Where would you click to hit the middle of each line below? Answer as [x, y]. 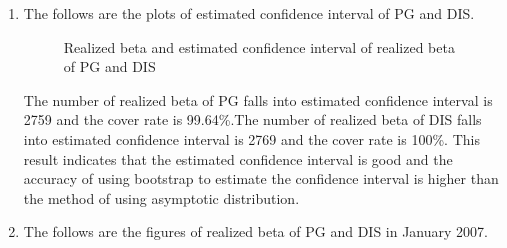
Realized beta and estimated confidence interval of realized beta [259, 46]
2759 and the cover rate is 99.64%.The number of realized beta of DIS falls [252, 119]
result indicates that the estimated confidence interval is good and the [238, 158]
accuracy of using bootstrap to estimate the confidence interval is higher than [261, 178]
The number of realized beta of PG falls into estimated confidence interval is [258, 99]
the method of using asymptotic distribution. [161, 197]
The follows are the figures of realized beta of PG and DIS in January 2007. [255, 231]
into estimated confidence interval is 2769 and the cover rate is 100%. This [251, 138]
